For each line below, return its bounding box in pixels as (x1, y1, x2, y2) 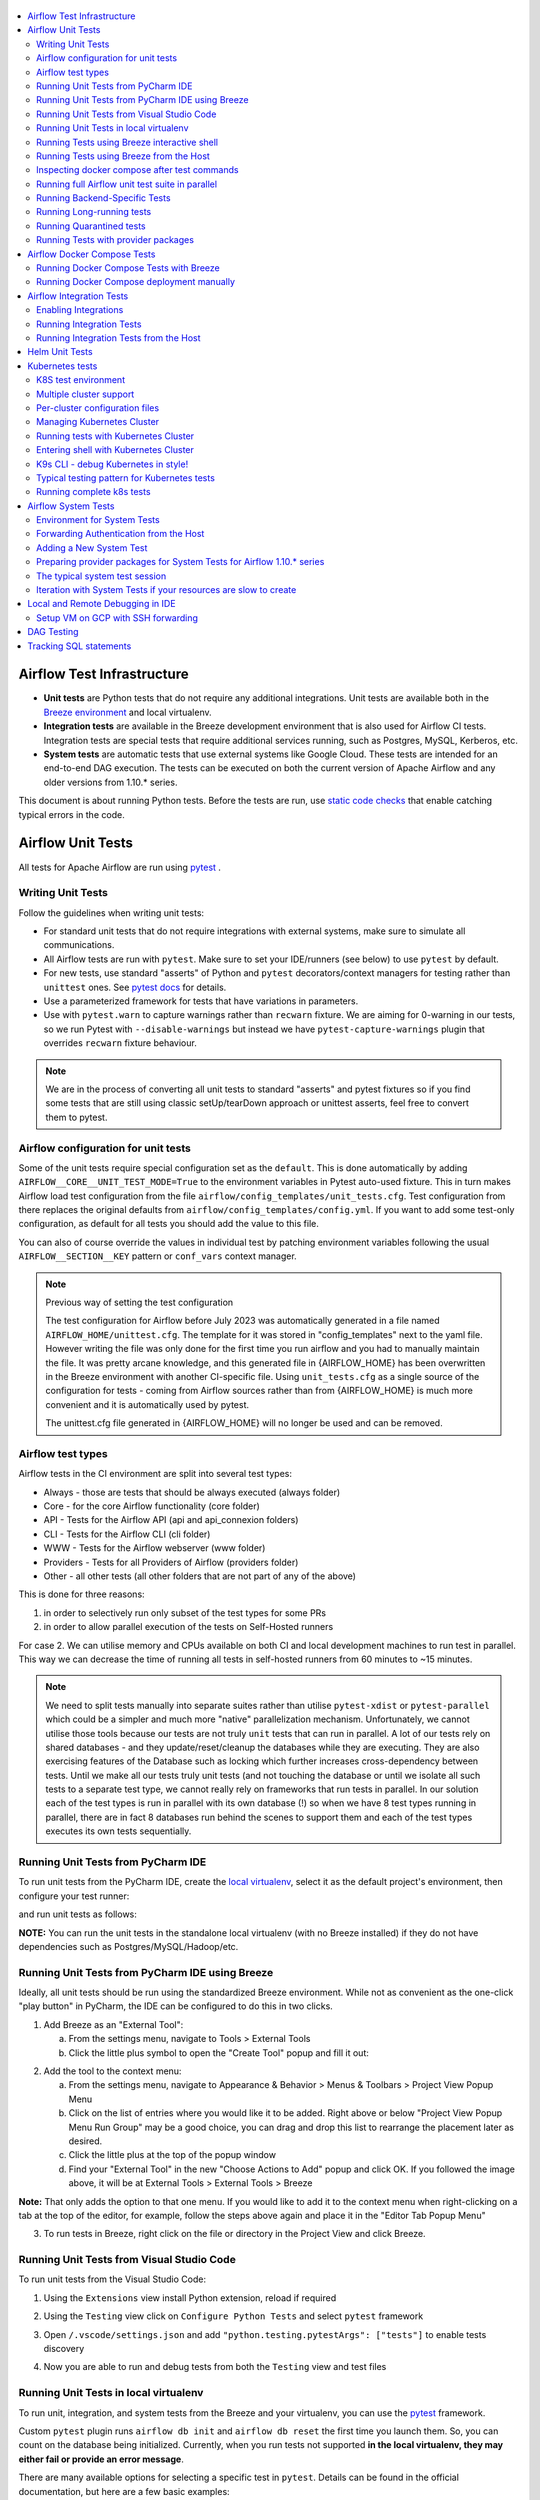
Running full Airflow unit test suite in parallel (36, 178, 218, 190)
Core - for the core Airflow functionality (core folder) (43, 1500, 260, 1512)
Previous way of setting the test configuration (45, 1296, 234, 1308)
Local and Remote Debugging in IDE (27, 598, 176, 610)
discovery (43, 2343, 85, 2355)
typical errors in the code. (18, 808, 125, 820)
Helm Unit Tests (27, 346, 94, 358)
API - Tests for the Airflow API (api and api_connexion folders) (43, 1514, 299, 1526)
